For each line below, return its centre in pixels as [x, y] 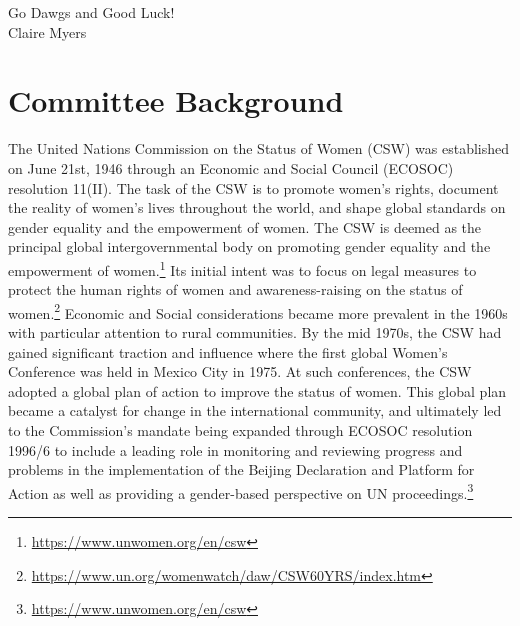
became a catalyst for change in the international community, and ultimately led [255, 410]
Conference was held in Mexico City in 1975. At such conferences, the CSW [240, 371]
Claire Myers [47, 31]
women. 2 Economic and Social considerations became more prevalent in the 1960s [258, 311]
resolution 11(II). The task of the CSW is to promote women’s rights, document [253, 187]
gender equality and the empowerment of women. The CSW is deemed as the [245, 226]
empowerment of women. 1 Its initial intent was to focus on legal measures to [242, 268]
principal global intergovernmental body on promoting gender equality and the [249, 246]
